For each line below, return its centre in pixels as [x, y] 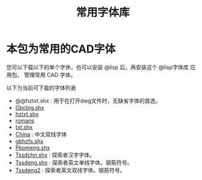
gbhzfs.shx [29, 141]
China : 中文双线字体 [41, 134]
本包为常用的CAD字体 [61, 49]
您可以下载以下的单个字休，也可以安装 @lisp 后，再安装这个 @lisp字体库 [98, 67]
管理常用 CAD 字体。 [50, 74]
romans [25, 120]
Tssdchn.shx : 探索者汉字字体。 [55, 155]
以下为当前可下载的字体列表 [41, 88]
